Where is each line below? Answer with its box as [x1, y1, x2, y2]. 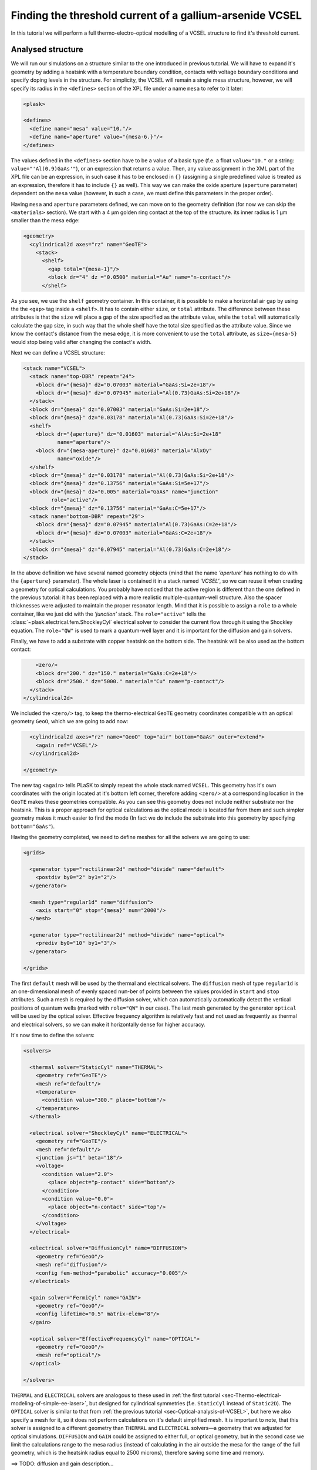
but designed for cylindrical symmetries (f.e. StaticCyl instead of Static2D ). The [89, 1399, 292, 1406]
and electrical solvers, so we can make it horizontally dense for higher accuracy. [11, 1021, 205, 1028]
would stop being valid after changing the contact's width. [11, 338, 152, 345]
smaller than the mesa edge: [11, 217, 80, 224]
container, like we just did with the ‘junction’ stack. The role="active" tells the [11, 610, 206, 617]
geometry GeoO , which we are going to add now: [11, 718, 129, 725]
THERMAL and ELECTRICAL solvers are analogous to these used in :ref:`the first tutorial [11, 1391, 220, 1399]
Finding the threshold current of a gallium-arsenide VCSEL [11, 9, 302, 22]
